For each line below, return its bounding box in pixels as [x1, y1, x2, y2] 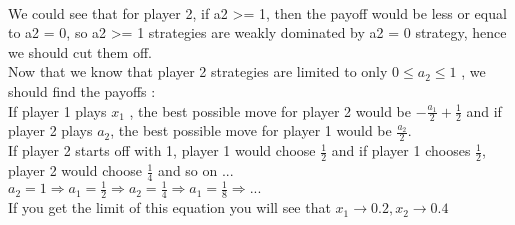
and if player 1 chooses [331, 140, 471, 161]
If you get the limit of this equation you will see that [8, 197, 331, 218]
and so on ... [158, 160, 234, 181]
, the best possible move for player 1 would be [110, 120, 392, 141]
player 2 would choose [8, 160, 142, 181]
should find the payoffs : [8, 80, 156, 101]
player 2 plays [8, 120, 93, 141]
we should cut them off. [8, 41, 152, 62]
